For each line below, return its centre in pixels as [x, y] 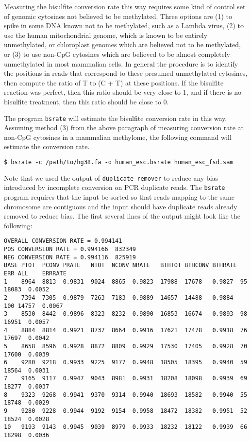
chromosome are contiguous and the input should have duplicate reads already [121, 206]
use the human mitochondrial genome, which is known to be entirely [106, 35]
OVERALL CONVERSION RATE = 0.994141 [63, 241]
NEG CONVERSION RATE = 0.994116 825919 [70, 257]
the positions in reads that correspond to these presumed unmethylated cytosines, [126, 73]
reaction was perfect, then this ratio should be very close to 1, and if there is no [123, 92]
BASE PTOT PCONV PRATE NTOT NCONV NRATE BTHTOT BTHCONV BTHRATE [120, 265]
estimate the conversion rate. [47, 146]
